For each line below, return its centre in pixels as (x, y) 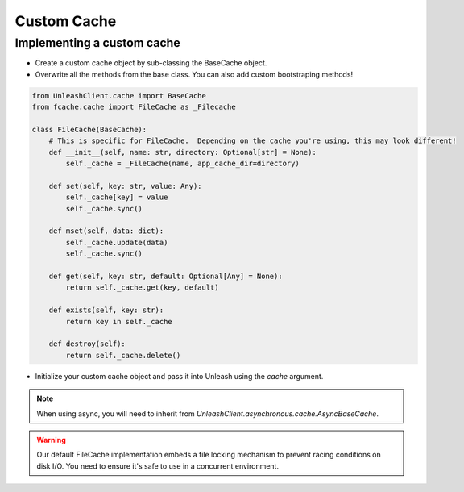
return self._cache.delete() (123, 355)
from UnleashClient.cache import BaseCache (119, 96)
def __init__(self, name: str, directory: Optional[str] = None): (183, 152)
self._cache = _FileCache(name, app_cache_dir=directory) (182, 164)
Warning (51, 440)
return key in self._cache (119, 321)
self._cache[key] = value (117, 197)
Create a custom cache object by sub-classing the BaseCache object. (151, 63)
